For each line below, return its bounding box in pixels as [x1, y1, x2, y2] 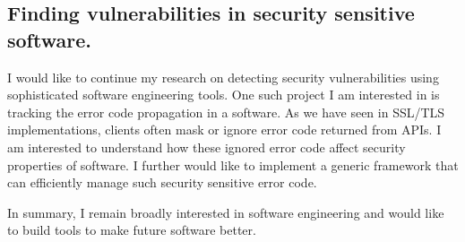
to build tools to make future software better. [7, 220, 256, 239]
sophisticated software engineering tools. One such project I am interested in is [7, 85, 440, 104]
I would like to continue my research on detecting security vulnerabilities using [7, 67, 439, 86]
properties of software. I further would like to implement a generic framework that [7, 155, 459, 174]
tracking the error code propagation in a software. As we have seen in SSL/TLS [7, 102, 445, 121]
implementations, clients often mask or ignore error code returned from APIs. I [7, 120, 442, 139]
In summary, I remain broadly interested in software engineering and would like [7, 203, 444, 221]
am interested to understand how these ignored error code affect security [7, 137, 406, 156]
